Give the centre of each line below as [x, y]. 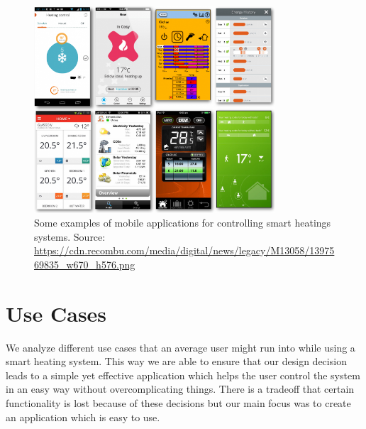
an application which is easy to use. [83, 417]
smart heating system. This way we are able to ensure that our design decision [176, 361]
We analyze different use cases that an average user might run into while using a [181, 347]
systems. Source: [70, 236]
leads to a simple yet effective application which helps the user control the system [183, 375]
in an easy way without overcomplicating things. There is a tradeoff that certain [180, 389]
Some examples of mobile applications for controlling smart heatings [183, 223]
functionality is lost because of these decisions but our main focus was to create [178, 403]
